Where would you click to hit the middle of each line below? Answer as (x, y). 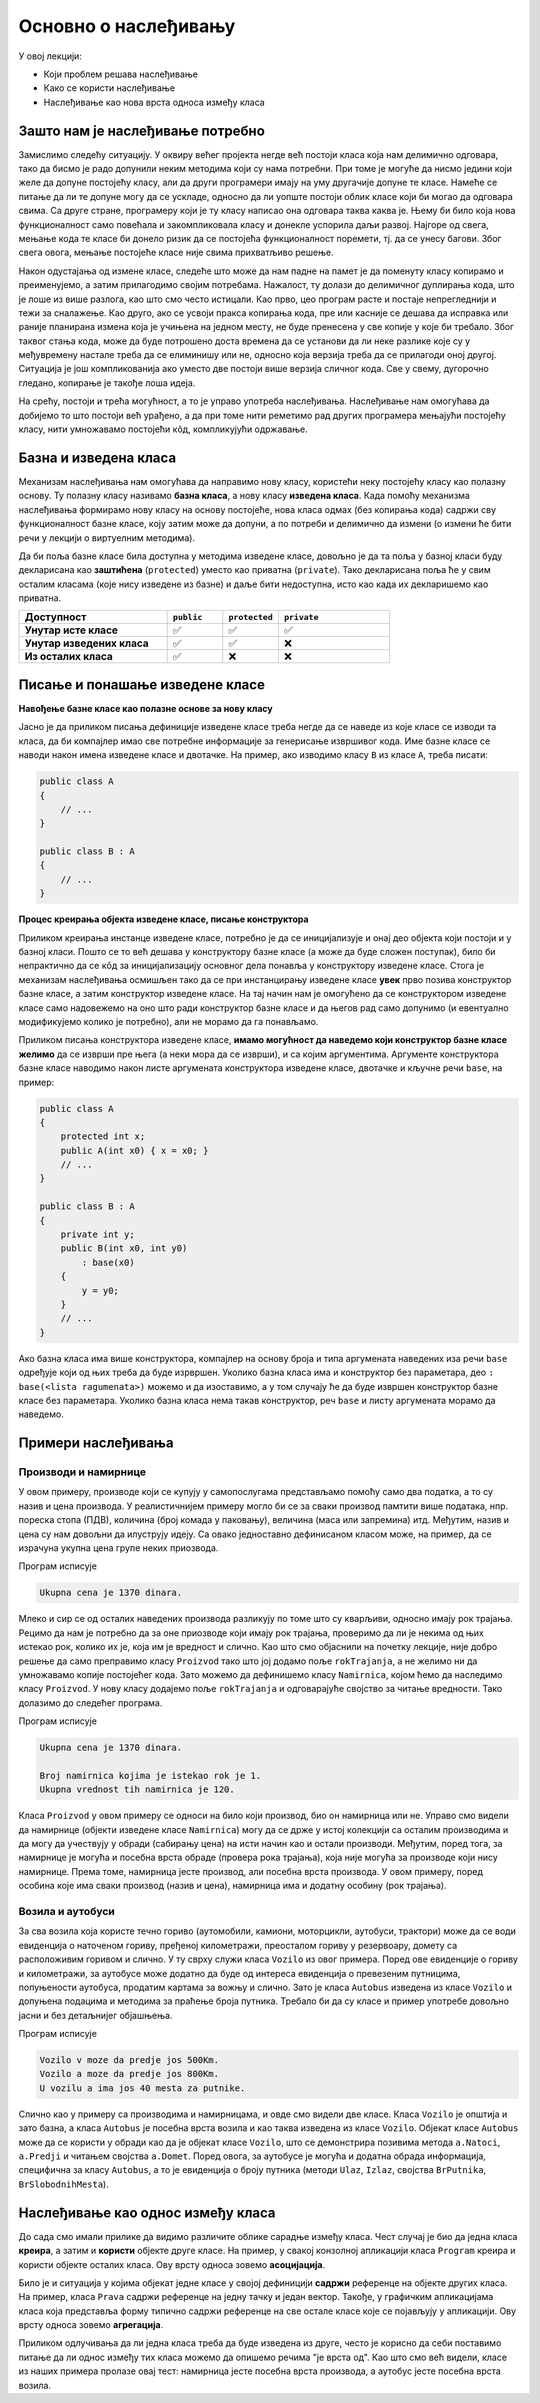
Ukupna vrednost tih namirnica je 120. (137, 1789)
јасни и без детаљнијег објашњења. (95, 2015)
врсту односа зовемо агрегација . (91, 2325)
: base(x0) (108, 1262)
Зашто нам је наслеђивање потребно (141, 130)
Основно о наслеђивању (127, 26)
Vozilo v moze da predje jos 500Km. (129, 2060)
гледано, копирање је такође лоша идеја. (107, 382)
